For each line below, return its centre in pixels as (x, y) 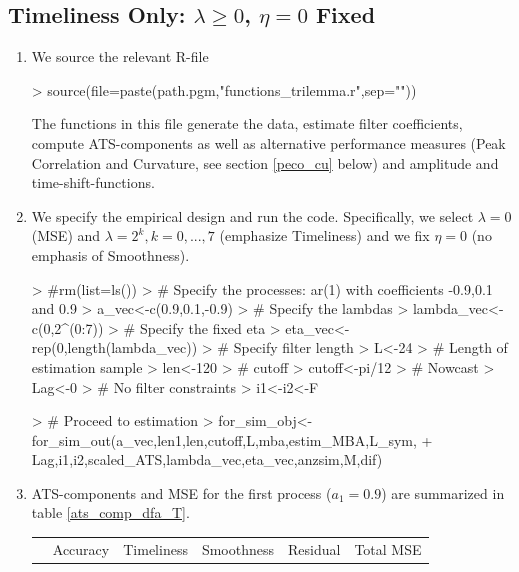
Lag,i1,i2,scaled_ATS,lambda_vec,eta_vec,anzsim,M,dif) (207, 459)
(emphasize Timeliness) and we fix (324, 235)
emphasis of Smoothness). (110, 254)
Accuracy (81, 548)
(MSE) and (66, 235)
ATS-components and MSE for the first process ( (181, 492)
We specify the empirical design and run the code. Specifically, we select (252, 215)
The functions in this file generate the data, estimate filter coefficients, (247, 123)
